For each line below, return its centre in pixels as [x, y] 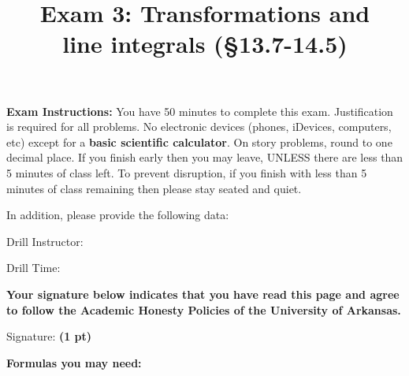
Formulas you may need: [74, 362]
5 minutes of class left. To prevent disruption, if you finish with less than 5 [187, 172]
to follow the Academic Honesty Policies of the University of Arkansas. [204, 309]
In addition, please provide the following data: [118, 215]
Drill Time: [33, 268]
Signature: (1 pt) [49, 336]
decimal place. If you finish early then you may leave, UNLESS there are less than [205, 157]
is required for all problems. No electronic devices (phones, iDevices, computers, [199, 127]
